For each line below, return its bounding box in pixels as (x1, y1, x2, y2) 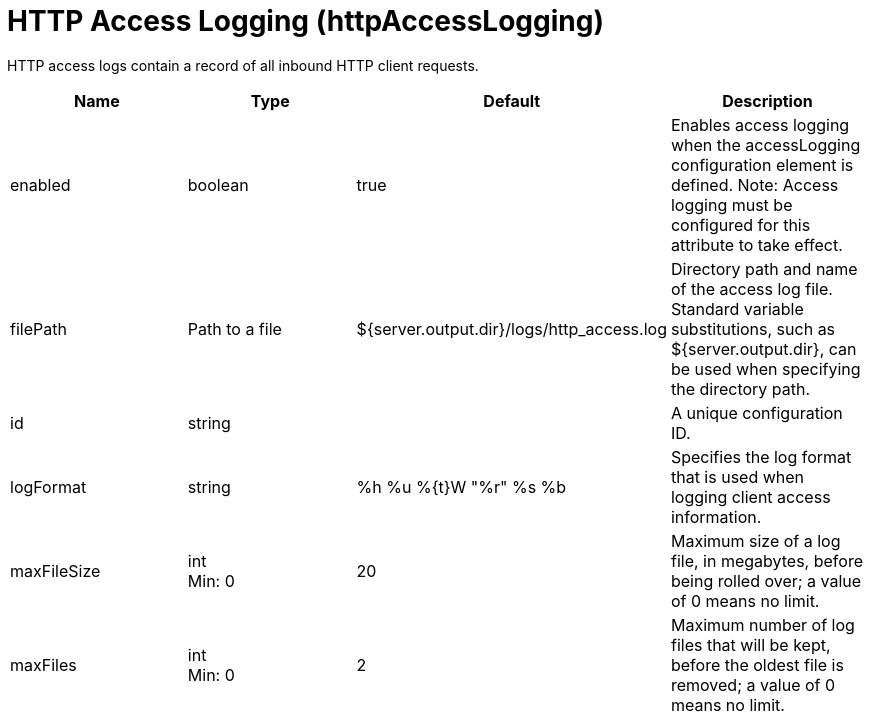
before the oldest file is (670, 654, 844, 675)
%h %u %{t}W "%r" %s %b (356, 476, 567, 497)
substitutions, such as (670, 318, 836, 339)
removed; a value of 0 (670, 674, 836, 695)
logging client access (670, 486, 831, 507)
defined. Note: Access (670, 174, 839, 195)
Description (722, 90, 813, 111)
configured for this (670, 214, 811, 235)
